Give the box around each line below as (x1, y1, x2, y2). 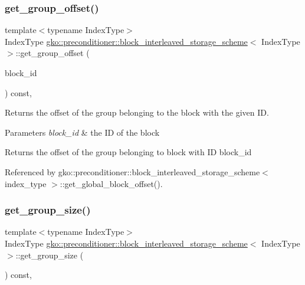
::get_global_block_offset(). (60, 177, 163, 189)
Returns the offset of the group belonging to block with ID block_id (5, 146, 252, 158)
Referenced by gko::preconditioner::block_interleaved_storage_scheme (5, 165, 260, 178)
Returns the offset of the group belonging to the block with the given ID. (5, 106, 269, 119)
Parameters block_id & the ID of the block (5, 126, 160, 138)
